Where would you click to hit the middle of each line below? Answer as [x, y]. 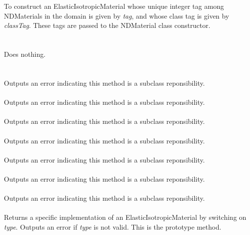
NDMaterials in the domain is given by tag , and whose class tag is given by [117, 15]
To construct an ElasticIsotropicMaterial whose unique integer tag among [114, 6]
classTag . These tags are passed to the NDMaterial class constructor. [107, 25]
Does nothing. [25, 54]
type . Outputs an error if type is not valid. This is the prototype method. [113, 226]
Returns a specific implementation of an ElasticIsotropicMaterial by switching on [125, 217]
